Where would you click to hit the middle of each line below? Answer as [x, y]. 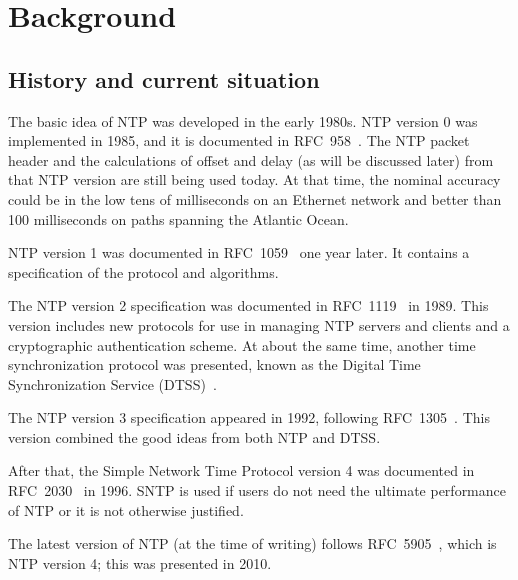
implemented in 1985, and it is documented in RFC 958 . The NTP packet [239, 140]
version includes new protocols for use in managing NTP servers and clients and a [259, 324]
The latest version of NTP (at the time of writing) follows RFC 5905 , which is [252, 543]
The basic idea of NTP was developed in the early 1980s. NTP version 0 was [243, 120]
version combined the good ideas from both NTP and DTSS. [194, 436]
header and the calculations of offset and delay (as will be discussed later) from [251, 159]
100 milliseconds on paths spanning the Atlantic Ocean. [178, 218]
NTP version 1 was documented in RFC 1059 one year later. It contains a [239, 252]
